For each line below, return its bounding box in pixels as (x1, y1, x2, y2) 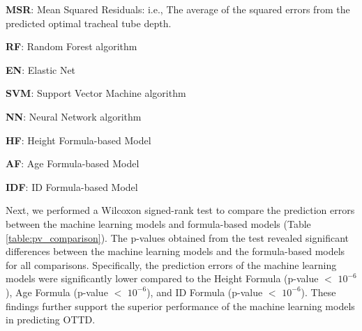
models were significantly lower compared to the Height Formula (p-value (6, 271, 319, 286)
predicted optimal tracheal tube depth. (6, 15, 172, 30)
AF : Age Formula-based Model (6, 156, 139, 171)
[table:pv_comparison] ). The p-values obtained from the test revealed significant (6, 230, 349, 245)
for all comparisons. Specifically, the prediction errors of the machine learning (6, 257, 337, 272)
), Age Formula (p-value (6, 284, 108, 299)
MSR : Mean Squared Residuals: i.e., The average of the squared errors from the (6, 2, 350, 16)
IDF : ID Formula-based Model (6, 179, 138, 194)
